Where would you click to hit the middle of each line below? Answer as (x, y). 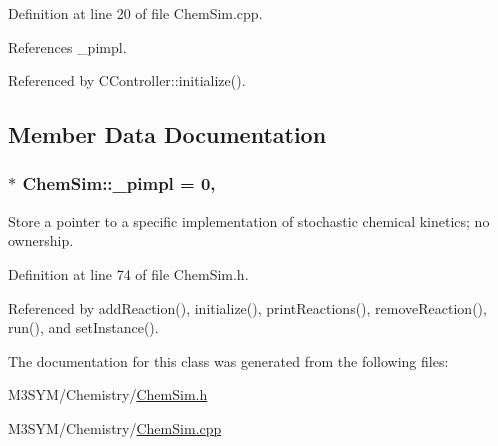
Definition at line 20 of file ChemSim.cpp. (135, 13)
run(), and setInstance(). (83, 327)
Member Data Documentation (167, 134)
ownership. (41, 240)
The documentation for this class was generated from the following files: (228, 360)
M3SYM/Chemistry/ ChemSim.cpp (115, 427)
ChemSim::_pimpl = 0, (119, 183)
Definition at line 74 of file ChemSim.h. (128, 273)
